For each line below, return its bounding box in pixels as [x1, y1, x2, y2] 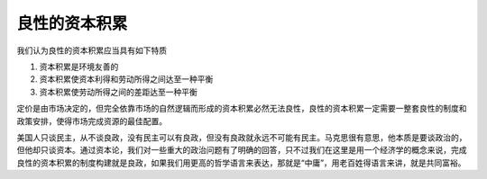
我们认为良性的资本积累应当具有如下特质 [16, 45, 167, 56]
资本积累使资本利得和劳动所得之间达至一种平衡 [39, 74, 214, 85]
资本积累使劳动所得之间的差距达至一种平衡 [39, 86, 198, 97]
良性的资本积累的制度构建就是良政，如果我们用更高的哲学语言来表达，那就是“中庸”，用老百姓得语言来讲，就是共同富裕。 [16, 157, 466, 168]
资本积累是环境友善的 [39, 61, 119, 72]
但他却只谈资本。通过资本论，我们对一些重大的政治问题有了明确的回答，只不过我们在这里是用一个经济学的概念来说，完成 [16, 145, 467, 156]
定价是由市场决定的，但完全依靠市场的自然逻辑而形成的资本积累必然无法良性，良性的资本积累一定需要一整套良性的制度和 [16, 103, 467, 114]
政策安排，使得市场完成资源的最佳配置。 [16, 115, 167, 126]
